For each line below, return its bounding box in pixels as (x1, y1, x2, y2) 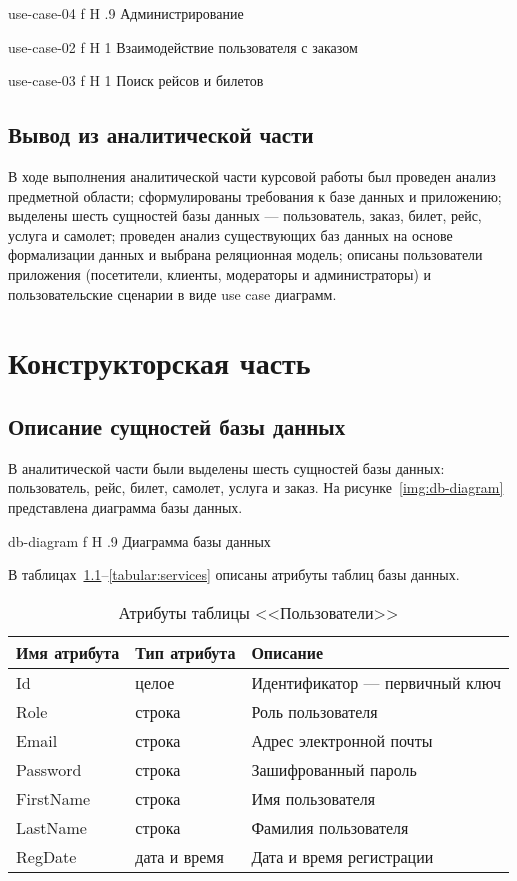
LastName (16, 815, 87, 839)
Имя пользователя (251, 786, 376, 810)
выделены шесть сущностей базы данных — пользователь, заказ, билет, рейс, (8, 205, 482, 226)
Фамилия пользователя (251, 815, 409, 839)
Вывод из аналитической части (8, 119, 314, 150)
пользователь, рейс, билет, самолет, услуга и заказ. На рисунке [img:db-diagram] (8, 477, 504, 498)
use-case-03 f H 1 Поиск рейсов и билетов (8, 70, 264, 91)
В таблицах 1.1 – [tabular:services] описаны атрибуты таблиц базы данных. (8, 564, 460, 585)
